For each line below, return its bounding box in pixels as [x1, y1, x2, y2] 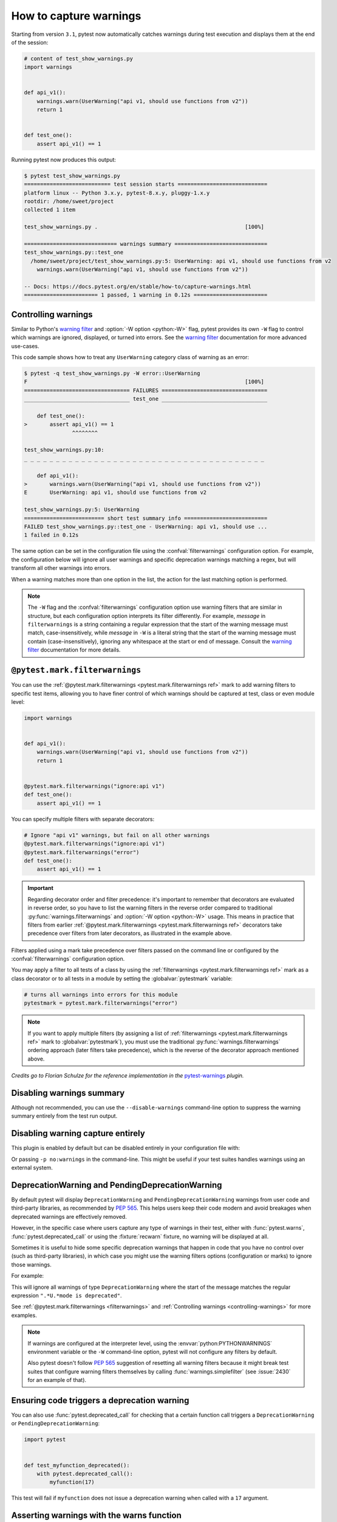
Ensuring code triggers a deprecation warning [11, 1395, 189, 1406]
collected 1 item [24, 206, 76, 213]
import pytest [24, 1436, 66, 1443]
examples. [11, 1311, 38, 1319]
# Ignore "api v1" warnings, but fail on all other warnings [24, 832, 210, 838]
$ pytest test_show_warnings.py [24, 172, 121, 179]
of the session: [11, 38, 49, 46]
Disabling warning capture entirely [11, 1128, 145, 1138]
